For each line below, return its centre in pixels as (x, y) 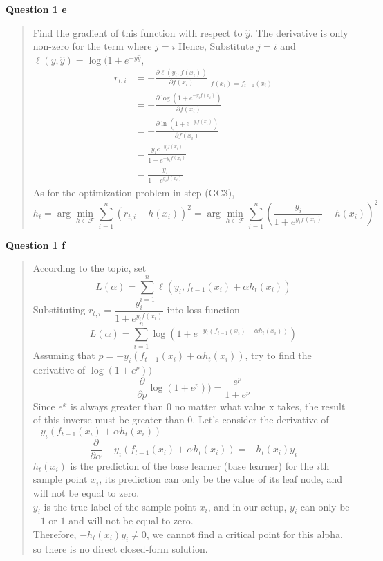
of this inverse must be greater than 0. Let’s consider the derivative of (181, 420)
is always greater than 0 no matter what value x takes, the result (208, 406)
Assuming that (64, 355)
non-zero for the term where (92, 46)
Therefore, (55, 534)
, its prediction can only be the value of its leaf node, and (221, 479)
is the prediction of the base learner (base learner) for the (192, 465)
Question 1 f (36, 245)
